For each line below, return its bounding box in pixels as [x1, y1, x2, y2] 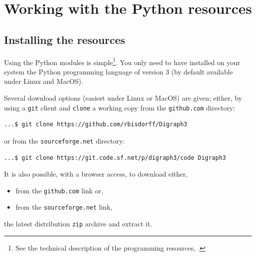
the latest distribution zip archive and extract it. [4, 219, 152, 229]
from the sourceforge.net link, [15, 202, 112, 212]
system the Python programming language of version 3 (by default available [4, 66, 233, 76]
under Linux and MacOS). [4, 76, 83, 86]
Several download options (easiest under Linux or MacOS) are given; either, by [4, 93, 242, 103]
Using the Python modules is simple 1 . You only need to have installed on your [4, 55, 240, 67]
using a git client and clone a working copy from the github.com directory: [4, 102, 235, 112]
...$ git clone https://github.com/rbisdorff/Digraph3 [4, 121, 188, 128]
